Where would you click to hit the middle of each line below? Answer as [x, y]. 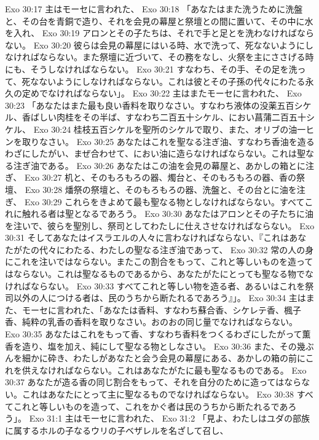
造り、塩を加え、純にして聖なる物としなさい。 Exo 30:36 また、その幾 [163, 346]
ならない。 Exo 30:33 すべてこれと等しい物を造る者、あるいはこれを [168, 285]
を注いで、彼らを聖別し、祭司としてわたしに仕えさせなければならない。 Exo [160, 225]
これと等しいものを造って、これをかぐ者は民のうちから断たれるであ [151, 406]
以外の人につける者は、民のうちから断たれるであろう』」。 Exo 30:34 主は [159, 298]
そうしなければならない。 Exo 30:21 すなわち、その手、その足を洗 [164, 69]
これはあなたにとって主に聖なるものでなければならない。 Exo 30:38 [158, 394]
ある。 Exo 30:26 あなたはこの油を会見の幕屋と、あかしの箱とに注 [181, 165]
